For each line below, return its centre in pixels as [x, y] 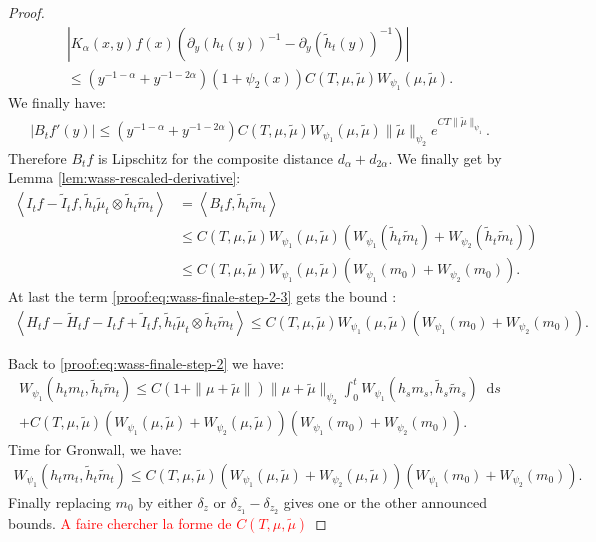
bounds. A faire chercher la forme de [120, 522]
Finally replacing [59, 501]
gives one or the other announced [385, 501]
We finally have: [57, 102]
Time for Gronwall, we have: [95, 449]
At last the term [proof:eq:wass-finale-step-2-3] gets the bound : [202, 296]
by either [165, 501]
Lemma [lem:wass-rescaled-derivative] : [124, 177]
